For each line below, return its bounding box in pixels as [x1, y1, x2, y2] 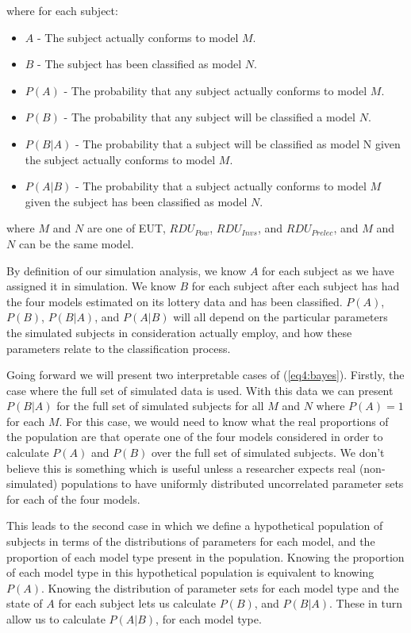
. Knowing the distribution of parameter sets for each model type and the [40, 579, 399, 596]
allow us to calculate [6, 611, 106, 627]
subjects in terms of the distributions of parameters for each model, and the [6, 533, 375, 550]
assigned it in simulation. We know [6, 278, 176, 294]
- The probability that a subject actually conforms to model [75, 178, 367, 194]
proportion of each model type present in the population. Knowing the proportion [6, 548, 405, 565]
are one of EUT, [86, 220, 166, 236]
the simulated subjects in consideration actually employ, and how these [6, 324, 352, 340]
